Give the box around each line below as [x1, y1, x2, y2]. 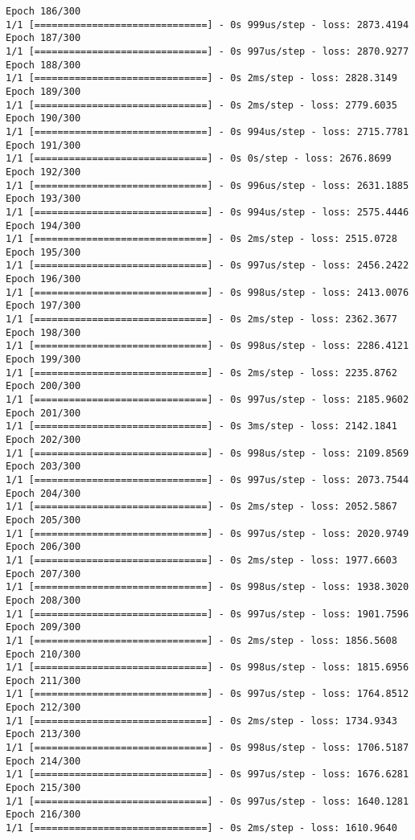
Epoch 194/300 [6, 219, 81, 232]
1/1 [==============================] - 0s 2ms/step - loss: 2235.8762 [6, 367, 397, 379]
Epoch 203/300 [6, 461, 81, 473]
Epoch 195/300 [6, 246, 81, 258]
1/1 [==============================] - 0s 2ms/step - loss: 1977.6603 [6, 554, 397, 566]
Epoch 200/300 [6, 380, 81, 392]
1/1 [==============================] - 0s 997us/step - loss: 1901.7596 [6, 608, 409, 620]
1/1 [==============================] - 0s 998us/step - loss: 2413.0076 [6, 286, 409, 298]
